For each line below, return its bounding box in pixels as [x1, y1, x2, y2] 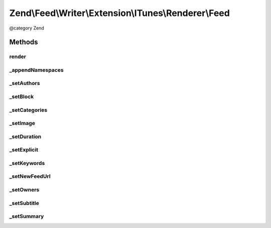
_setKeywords [9, 159, 45, 166]
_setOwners [9, 186, 40, 193]
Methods [9, 38, 38, 46]
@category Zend [9, 25, 45, 31]
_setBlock [9, 93, 34, 100]
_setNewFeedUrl [9, 173, 51, 180]
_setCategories [9, 106, 48, 113]
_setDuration [9, 133, 42, 140]
